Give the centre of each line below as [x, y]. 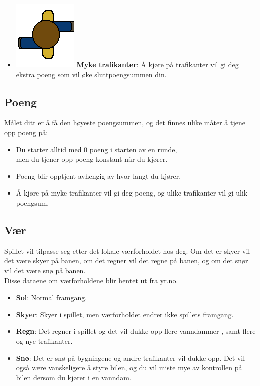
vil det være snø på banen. [45, 270]
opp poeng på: [26, 132]
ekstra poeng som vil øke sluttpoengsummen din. [91, 74]
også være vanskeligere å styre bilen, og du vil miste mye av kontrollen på [129, 368]
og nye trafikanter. [44, 341]
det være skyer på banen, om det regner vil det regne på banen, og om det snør [126, 261]
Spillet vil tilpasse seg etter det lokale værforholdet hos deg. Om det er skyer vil [127, 251]
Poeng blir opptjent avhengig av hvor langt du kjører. [98, 176]
